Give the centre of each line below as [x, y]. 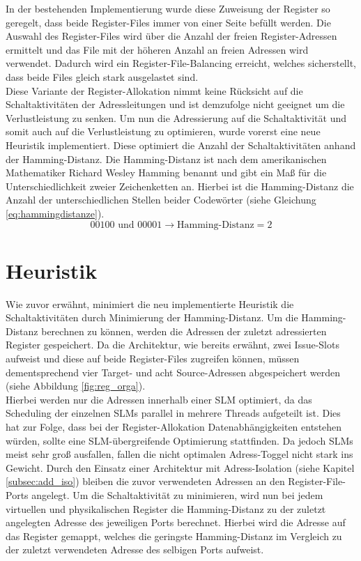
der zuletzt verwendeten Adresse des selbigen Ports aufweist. [135, 550]
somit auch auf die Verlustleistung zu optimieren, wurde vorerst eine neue [163, 131]
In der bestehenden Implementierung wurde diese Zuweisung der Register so [168, 8]
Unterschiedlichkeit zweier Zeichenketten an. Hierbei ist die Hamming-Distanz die [180, 186]
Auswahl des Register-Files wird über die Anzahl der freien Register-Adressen [171, 36]
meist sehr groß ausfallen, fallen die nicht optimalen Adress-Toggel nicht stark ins [179, 454]
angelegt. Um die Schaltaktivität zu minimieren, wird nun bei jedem [177, 494]
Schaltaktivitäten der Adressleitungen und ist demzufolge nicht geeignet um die [175, 104]
